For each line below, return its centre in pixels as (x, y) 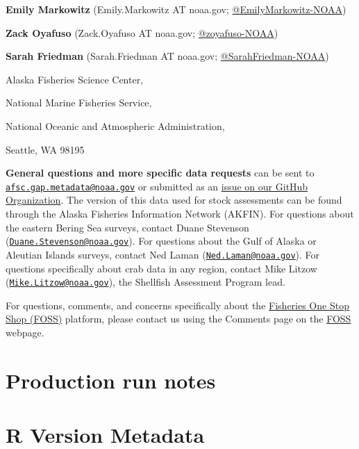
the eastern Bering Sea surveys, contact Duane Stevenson (127, 227)
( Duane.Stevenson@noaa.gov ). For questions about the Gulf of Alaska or (161, 241)
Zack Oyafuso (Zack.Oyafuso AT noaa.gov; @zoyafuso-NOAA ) (142, 32)
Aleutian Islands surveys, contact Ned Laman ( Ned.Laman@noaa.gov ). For (163, 254)
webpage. (25, 332)
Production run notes (111, 380)
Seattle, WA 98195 (45, 149)
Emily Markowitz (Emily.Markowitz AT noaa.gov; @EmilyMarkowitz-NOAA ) (176, 9)
